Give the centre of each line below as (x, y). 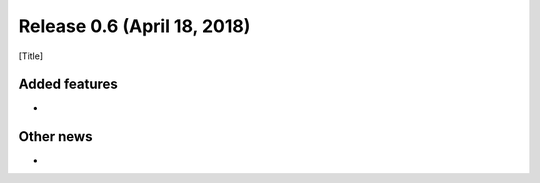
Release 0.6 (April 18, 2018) (134, 26)
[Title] (31, 56)
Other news (55, 136)
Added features (68, 84)
